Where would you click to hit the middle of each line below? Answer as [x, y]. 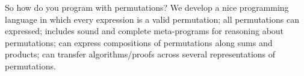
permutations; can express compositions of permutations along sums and [139, 42]
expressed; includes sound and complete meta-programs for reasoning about [144, 31]
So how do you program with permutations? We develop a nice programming [147, 7]
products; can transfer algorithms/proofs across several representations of [140, 54]
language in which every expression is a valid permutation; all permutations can [152, 19]
